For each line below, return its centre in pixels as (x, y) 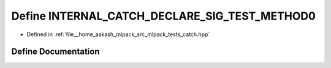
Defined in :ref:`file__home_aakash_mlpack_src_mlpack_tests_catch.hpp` (118, 34)
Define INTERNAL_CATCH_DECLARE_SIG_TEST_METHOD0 (163, 16)
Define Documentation (55, 52)
